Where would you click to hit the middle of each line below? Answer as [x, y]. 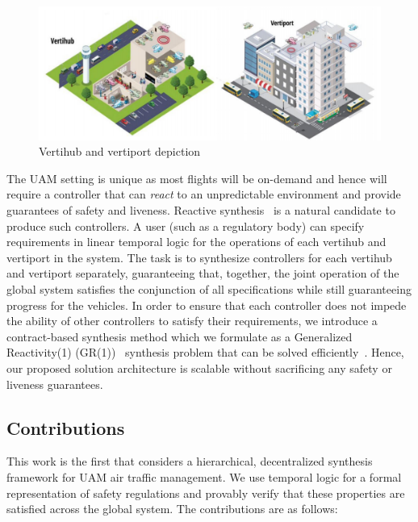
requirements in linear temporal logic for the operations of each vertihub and [196, 242]
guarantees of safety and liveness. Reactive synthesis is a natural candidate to [201, 210]
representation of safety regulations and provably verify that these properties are [206, 493]
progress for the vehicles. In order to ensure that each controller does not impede [207, 305]
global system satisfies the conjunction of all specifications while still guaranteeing [209, 288]
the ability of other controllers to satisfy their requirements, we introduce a [192, 321]
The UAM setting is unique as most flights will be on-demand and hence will [197, 178]
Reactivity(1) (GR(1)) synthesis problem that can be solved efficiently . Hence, [205, 352]
